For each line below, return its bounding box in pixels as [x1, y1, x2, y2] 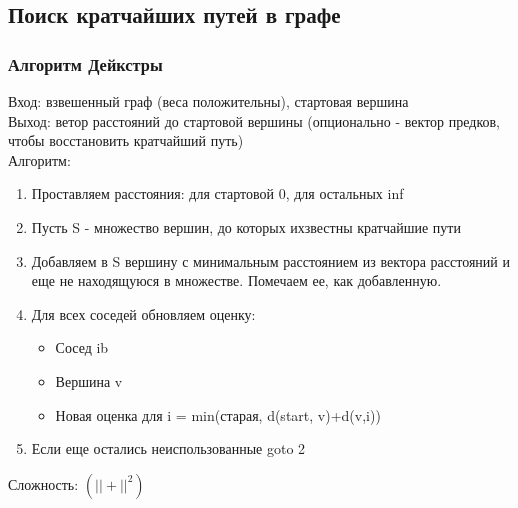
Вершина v [55, 370, 123, 391]
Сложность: [8, 473, 79, 494]
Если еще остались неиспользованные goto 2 [31, 438, 306, 459]
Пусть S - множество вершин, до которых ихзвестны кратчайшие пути [31, 216, 461, 237]
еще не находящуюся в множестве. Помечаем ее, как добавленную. [31, 270, 442, 291]
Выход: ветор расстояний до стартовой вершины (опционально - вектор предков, [8, 110, 500, 131]
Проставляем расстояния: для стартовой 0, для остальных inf [31, 183, 404, 204]
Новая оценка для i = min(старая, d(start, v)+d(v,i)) [55, 404, 381, 425]
